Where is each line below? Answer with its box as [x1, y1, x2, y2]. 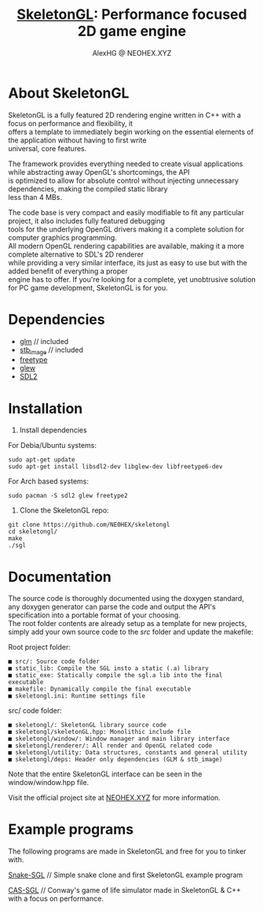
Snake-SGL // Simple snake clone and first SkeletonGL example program [8, 870, 243, 880]
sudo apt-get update [8, 456, 76, 464]
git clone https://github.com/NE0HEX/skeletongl [8, 521, 170, 529]
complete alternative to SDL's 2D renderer [8, 250, 144, 259]
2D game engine [77, 22, 187, 40]
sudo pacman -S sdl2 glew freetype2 [8, 492, 128, 500]
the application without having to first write [8, 135, 147, 145]
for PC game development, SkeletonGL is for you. [8, 283, 168, 292]
